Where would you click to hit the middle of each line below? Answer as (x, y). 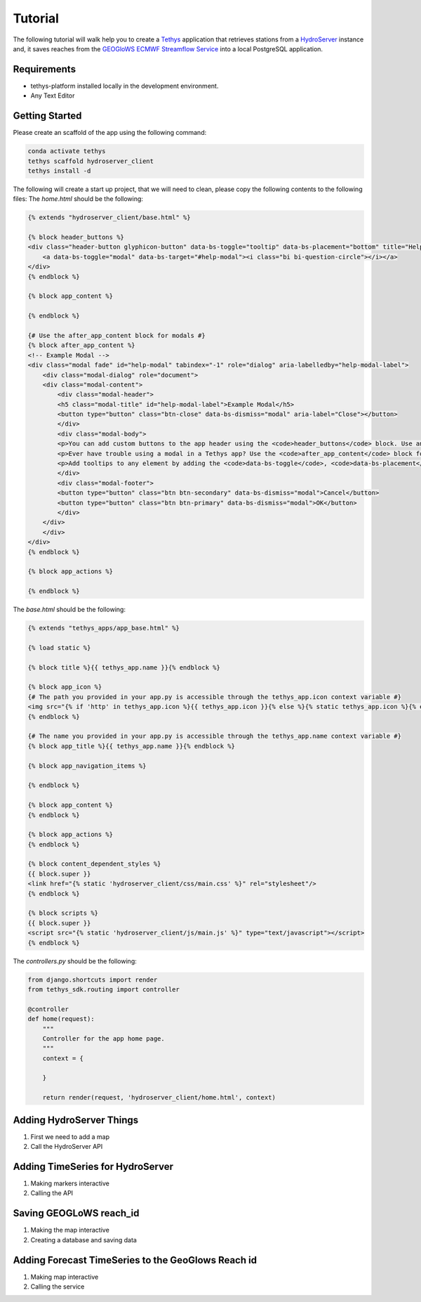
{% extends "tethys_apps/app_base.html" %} (104, 628)
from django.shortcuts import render (93, 979)
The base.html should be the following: (69, 610)
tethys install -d (59, 171)
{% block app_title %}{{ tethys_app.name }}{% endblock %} (131, 746)
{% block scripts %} (63, 913)
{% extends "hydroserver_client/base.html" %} (109, 217)
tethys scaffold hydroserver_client (91, 161)
